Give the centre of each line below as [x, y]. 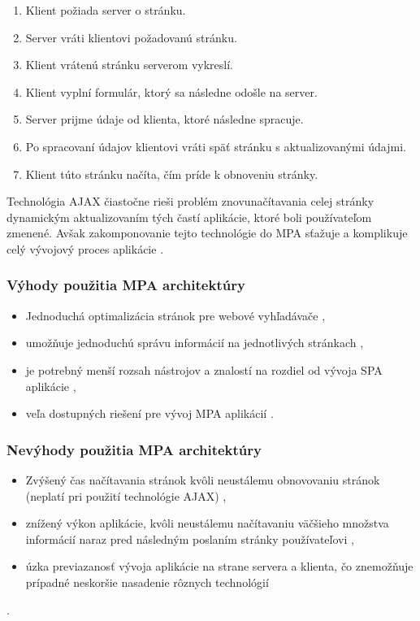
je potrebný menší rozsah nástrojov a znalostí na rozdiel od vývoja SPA [204, 369]
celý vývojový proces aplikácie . [85, 248]
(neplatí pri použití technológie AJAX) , [126, 495]
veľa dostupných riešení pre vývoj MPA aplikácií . [149, 413]
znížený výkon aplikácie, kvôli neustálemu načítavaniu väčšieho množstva [207, 523]
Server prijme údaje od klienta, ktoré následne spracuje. [165, 119]
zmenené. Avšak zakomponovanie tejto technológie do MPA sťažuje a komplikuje [207, 233]
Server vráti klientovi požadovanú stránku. [131, 37]
